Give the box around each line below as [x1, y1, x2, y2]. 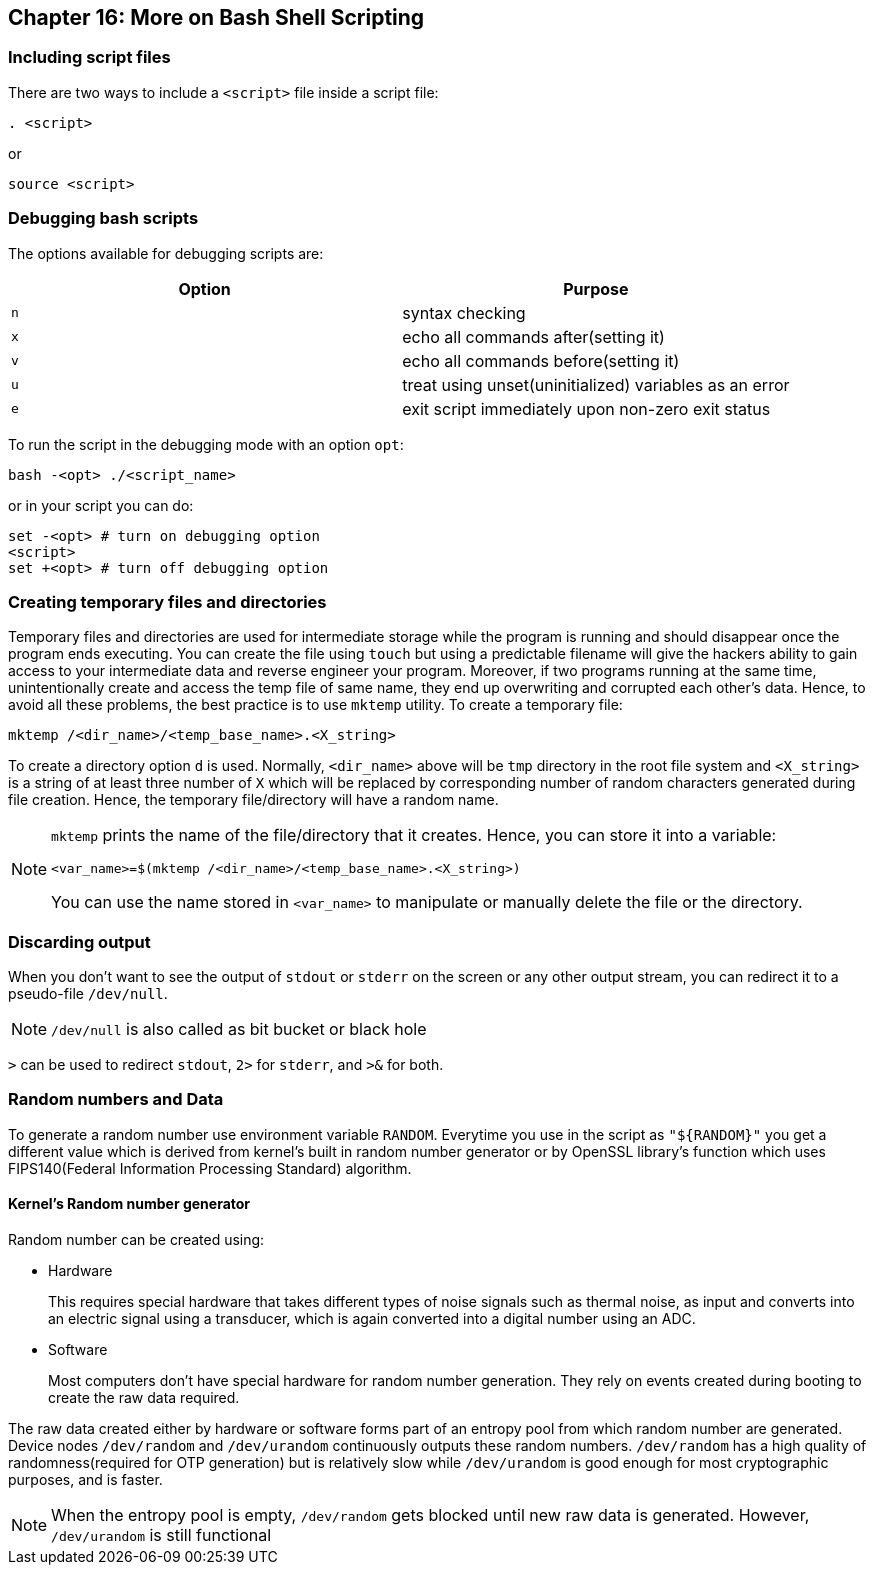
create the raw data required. [48, 1389, 240, 1407]
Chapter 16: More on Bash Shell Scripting [8, 5, 425, 30]
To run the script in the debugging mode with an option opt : [8, 435, 404, 453]
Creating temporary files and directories [8, 591, 327, 612]
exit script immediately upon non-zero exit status [402, 398, 771, 419]
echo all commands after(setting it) [402, 326, 665, 347]
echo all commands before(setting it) [402, 350, 680, 371]
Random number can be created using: [8, 1231, 265, 1249]
